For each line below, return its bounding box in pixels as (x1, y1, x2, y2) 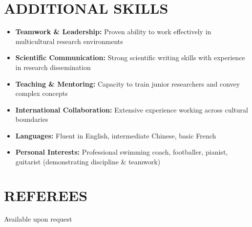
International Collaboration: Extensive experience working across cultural (15, 104, 248, 114)
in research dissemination (15, 62, 91, 72)
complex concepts (15, 88, 68, 98)
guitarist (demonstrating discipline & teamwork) (15, 157, 161, 167)
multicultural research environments (15, 36, 123, 46)
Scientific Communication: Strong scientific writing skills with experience (15, 52, 245, 63)
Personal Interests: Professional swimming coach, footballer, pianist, (15, 147, 228, 157)
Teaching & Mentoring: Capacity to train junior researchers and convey (15, 78, 240, 89)
